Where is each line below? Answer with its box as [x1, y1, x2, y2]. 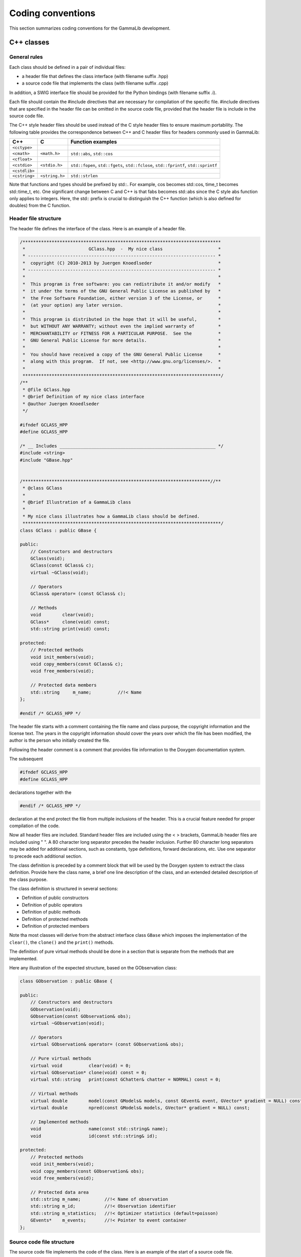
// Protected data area [30, 1189, 89, 1195]
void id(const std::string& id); [30, 1133, 158, 1139]
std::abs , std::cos [70, 150, 113, 157]
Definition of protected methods [22, 916, 88, 922]
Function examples [70, 138, 117, 145]
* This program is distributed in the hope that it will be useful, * [23, 316, 221, 322]
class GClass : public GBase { [20, 527, 97, 533]
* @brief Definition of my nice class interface [23, 394, 144, 400]
